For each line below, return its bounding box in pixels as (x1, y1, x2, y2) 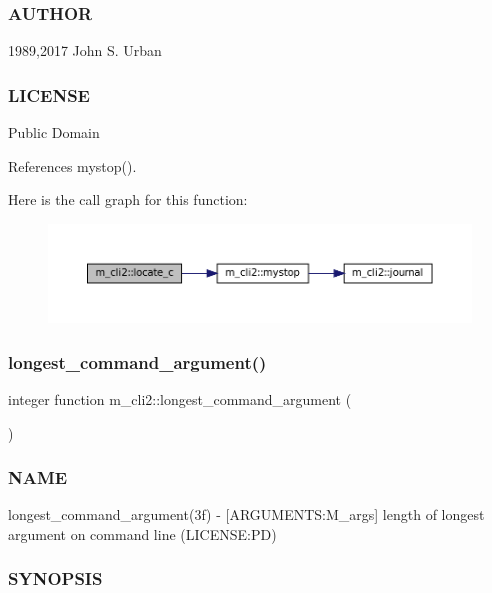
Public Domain (8, 122, 100, 143)
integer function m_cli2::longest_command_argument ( (8, 388, 352, 409)
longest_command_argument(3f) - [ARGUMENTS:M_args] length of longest (8, 504, 485, 525)
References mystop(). (8, 155, 137, 176)
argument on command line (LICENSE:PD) (8, 523, 277, 544)
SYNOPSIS (8, 566, 103, 591)
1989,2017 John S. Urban (8, 40, 162, 61)
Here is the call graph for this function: (8, 189, 248, 210)
